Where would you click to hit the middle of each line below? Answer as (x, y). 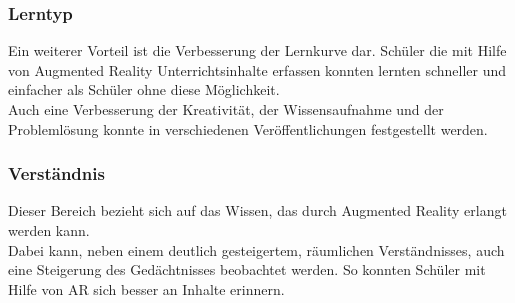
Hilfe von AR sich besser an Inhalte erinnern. (146, 288)
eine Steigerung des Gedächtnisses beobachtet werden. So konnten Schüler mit (247, 269)
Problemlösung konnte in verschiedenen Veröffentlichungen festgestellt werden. (248, 128)
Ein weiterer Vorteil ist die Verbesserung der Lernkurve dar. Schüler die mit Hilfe (257, 50)
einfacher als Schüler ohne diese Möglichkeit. (144, 89)
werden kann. (49, 230)
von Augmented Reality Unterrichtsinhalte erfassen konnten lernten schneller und (257, 69)
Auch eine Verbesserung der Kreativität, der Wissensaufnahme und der (226, 109)
